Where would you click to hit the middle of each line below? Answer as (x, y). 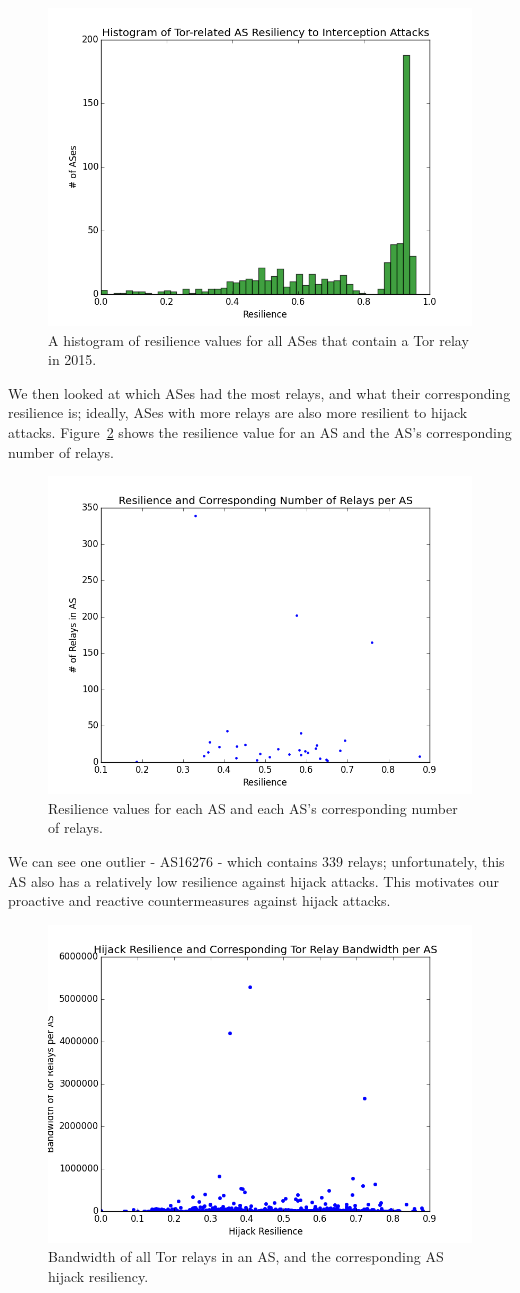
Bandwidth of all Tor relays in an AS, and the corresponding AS (246, 1256)
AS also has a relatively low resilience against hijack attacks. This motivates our (253, 880)
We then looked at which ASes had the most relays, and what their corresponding (259, 392)
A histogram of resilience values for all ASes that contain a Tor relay (258, 339)
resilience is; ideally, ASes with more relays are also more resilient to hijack (238, 412)
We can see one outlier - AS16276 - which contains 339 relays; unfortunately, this (256, 860)
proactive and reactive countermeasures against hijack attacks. (199, 900)
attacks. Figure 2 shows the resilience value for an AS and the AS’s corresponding (260, 431)
